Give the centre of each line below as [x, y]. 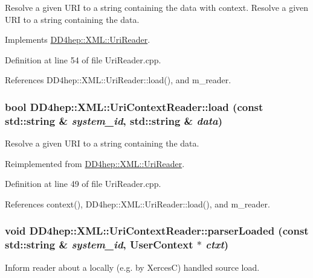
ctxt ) [217, 245]
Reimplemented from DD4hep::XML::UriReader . [95, 163]
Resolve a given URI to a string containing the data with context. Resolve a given [157, 7]
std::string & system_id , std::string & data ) [114, 120]
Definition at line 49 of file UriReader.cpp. [83, 184]
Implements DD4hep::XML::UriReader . [78, 39]
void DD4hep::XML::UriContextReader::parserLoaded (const [157, 231]
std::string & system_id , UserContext [99, 245]
